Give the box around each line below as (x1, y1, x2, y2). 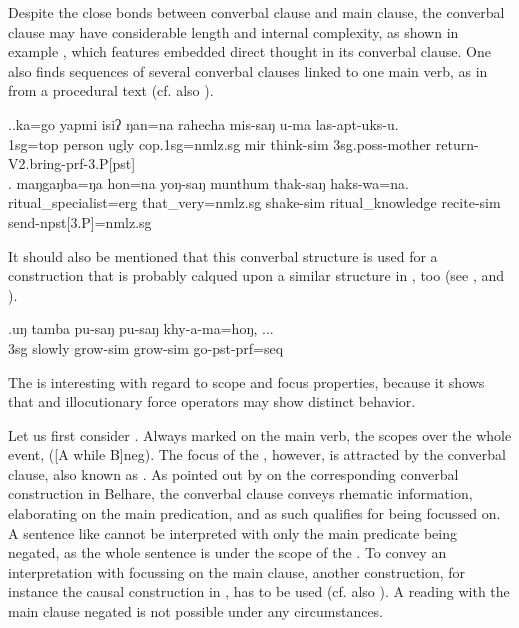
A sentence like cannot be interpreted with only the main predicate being (8, 522, 457, 543)
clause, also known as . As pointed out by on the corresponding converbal (8, 463, 459, 484)
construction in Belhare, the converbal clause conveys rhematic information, (8, 483, 473, 504)
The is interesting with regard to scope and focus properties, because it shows (8, 371, 485, 392)
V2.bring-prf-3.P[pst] (8, 153, 136, 174)
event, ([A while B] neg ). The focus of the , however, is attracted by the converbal (8, 444, 506, 465)
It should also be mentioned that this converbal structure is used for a (8, 245, 438, 266)
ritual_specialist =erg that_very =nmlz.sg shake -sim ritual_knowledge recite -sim (8, 192, 501, 213)
